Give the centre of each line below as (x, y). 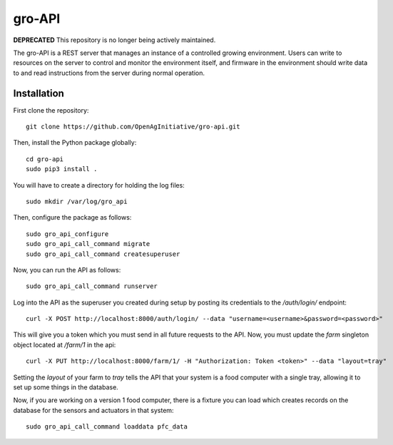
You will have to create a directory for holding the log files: (99, 185)
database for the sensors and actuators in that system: (93, 410)
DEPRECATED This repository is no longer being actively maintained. (114, 40)
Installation (39, 93)
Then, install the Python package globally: (75, 143)
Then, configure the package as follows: (72, 218)
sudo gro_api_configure (67, 234)
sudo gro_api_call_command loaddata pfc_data (107, 427)
